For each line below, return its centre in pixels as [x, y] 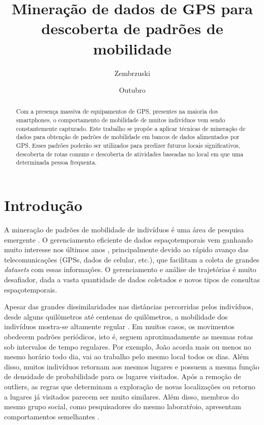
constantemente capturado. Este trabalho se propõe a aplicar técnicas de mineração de [131, 128]
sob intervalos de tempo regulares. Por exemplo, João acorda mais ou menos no [128, 346]
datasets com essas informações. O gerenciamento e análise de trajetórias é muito [130, 269]
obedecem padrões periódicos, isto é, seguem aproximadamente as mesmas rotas [129, 336]
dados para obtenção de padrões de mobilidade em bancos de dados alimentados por [128, 137]
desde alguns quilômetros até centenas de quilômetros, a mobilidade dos [116, 316]
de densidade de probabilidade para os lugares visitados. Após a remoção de [123, 376]
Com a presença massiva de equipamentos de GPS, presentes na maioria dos [117, 111]
